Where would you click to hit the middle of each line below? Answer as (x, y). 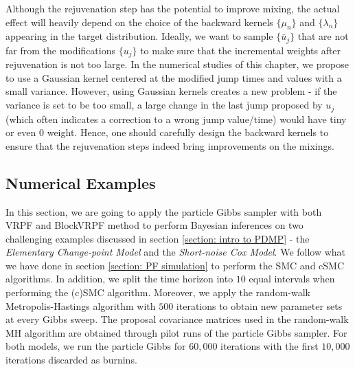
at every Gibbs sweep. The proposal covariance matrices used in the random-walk (177, 319)
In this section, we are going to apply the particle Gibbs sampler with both (164, 211)
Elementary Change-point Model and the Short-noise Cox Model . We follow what (176, 252)
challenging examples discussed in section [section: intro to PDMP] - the (158, 238)
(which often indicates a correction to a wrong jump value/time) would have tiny (176, 119)
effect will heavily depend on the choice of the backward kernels (139, 22)
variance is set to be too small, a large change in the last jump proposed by (164, 105)
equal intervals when (292, 279)
